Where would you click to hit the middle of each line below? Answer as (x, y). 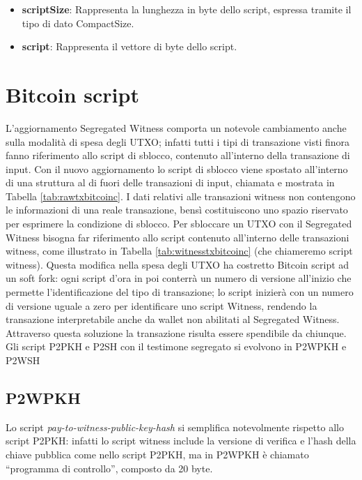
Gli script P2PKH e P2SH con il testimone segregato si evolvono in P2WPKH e (176, 346)
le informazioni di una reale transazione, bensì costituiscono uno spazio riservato (177, 210)
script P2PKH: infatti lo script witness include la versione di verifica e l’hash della (181, 441)
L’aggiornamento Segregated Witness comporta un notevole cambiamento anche (176, 127)
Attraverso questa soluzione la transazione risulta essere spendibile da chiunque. (176, 332)
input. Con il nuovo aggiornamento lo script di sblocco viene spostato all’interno (177, 168)
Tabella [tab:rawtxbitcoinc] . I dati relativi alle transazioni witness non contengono (181, 196)
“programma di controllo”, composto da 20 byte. (109, 468)
